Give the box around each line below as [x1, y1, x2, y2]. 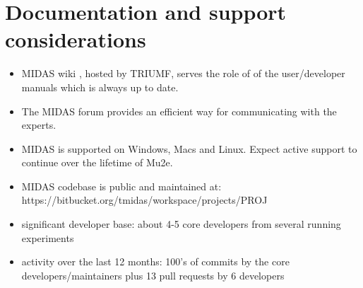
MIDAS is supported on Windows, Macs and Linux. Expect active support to [21, 141, 357, 156]
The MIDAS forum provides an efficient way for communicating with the [21, 103, 337, 118]
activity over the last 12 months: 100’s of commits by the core [21, 254, 290, 269]
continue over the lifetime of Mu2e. [21, 155, 173, 170]
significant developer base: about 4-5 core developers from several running [21, 217, 341, 231]
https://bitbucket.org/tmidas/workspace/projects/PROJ [21, 192, 268, 207]
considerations [5, 25, 146, 54]
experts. [21, 117, 56, 132]
